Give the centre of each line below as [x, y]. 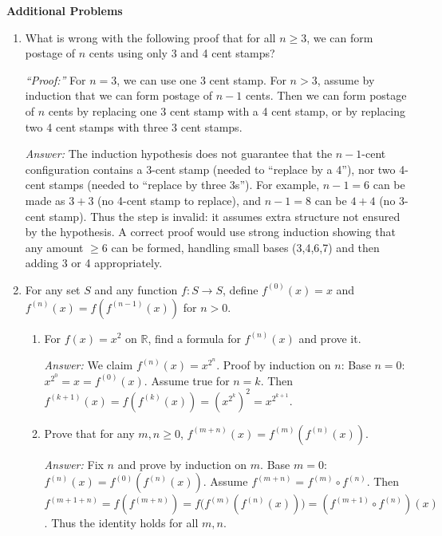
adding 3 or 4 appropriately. [94, 263]
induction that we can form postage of [119, 95]
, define [241, 289]
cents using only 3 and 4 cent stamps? [182, 53]
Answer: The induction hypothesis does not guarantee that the [179, 154]
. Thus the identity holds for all [121, 523]
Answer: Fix [74, 464]
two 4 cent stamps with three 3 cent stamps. [134, 126]
